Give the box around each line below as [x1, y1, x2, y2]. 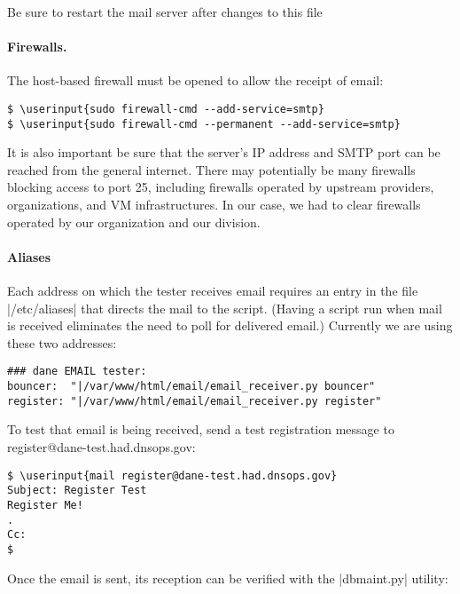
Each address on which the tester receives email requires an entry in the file [7, 281, 418, 300]
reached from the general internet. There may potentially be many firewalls [7, 160, 416, 178]
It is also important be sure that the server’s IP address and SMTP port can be [7, 143, 441, 162]
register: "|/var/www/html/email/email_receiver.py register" [7, 394, 382, 408]
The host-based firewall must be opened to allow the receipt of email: [7, 71, 384, 90]
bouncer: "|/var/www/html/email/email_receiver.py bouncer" [7, 380, 376, 393]
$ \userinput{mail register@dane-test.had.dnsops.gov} [7, 469, 338, 482]
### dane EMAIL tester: [7, 365, 147, 378]
